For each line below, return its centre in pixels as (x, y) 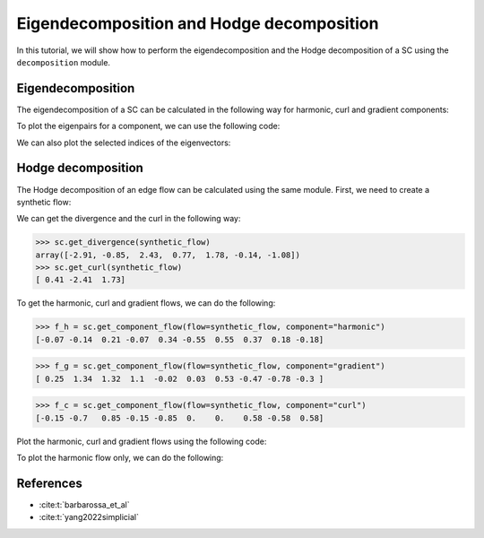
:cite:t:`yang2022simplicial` (89, 517)
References (49, 483)
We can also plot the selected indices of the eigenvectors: (124, 143)
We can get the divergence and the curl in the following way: (129, 219)
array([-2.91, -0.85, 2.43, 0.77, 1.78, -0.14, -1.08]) (168, 255)
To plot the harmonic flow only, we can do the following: (120, 458)
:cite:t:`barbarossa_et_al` (84, 505)
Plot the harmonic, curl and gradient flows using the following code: (142, 441)
